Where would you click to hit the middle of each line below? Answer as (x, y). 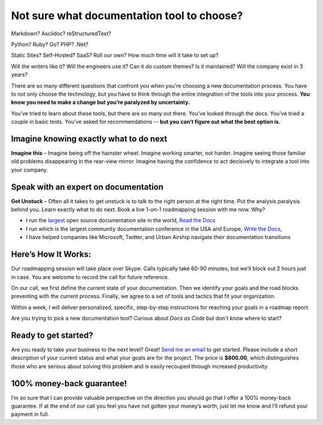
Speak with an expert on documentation (87, 187)
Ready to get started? (52, 335)
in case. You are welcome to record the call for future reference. (90, 277)
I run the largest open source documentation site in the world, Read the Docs (121, 221)
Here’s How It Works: (51, 254)
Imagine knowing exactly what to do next (89, 138)
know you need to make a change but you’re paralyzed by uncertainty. (100, 102)
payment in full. (30, 414)
